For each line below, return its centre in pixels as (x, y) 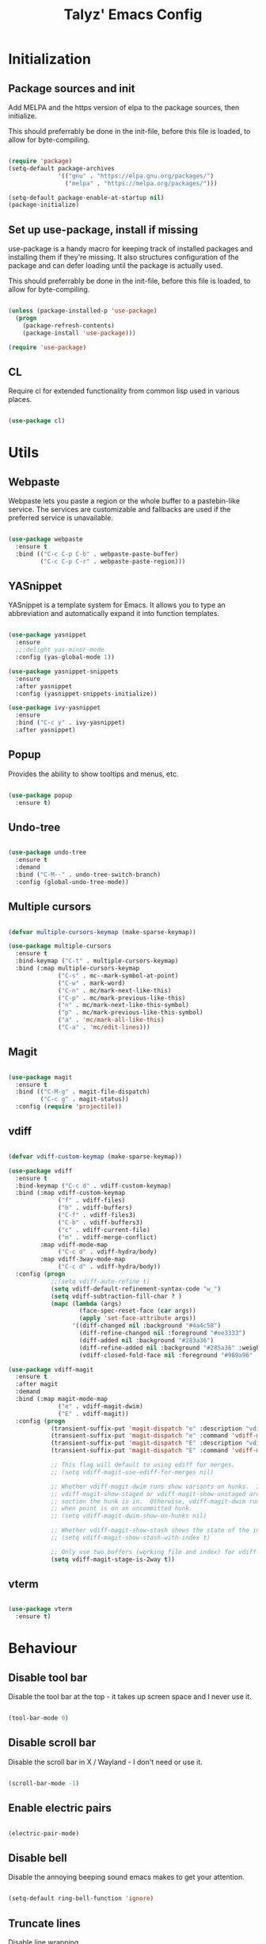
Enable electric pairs (60, 1808)
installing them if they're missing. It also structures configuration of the (123, 257)
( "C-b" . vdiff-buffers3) (101, 1223)
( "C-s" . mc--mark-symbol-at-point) (118, 976)
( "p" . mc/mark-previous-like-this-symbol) (131, 1012)
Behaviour (43, 1649)
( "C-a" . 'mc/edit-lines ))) (104, 1027)
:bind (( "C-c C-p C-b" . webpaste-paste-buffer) (97, 554)
